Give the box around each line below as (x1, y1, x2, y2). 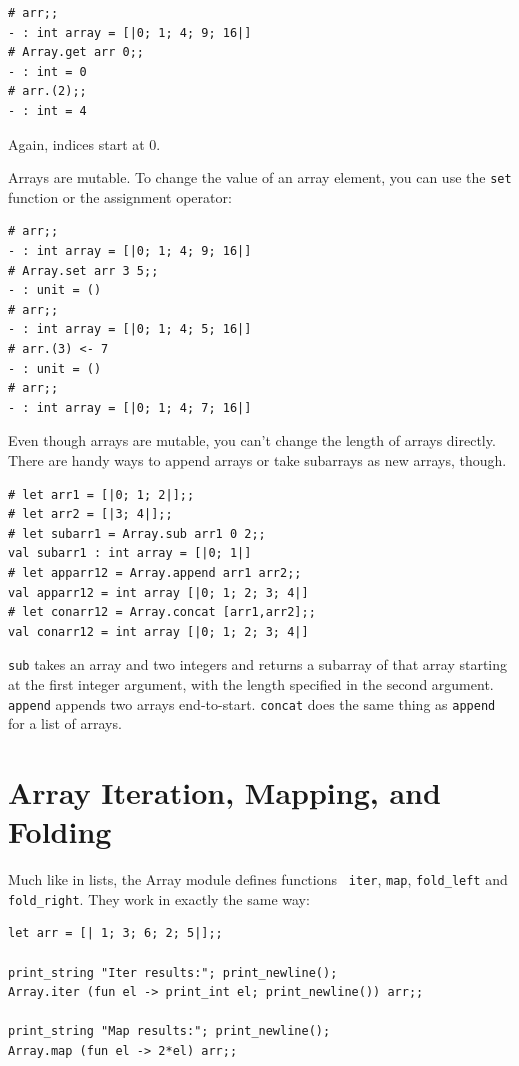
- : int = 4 (8, 103, 87, 118)
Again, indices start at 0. (8, 133, 161, 154)
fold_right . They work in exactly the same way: (8, 888, 310, 909)
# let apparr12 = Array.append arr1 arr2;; (8, 565, 302, 580)
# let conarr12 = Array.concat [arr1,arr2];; (8, 605, 316, 620)
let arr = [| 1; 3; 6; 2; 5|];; (8, 926, 223, 941)
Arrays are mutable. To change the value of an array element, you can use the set (8, 167, 512, 188)
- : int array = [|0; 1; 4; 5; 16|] (8, 322, 252, 337)
